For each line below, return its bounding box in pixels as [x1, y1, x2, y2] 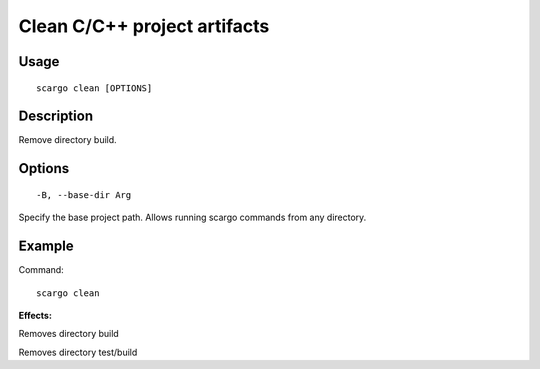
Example [18, 238, 74, 255]
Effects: [18, 309, 52, 321]
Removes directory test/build [18, 346, 138, 358]
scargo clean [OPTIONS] [36, 82, 153, 94]
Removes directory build [18, 328, 119, 340]
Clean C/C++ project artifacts [18, 15, 270, 37]
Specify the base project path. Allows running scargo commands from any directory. [18, 211, 367, 224]
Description [18, 108, 94, 125]
